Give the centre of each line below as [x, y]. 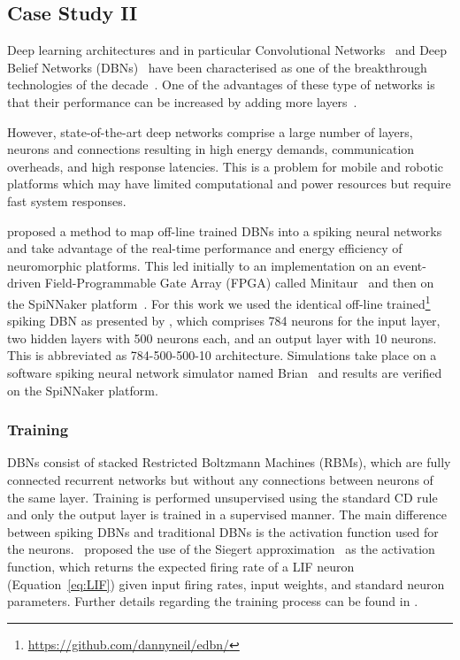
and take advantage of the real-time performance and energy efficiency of [205, 248]
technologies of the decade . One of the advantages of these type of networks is [221, 84]
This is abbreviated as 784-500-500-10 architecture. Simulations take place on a [222, 355]
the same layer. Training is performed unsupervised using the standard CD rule [222, 497]
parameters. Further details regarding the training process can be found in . [213, 601]
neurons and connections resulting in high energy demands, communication [211, 149]
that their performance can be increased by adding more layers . [182, 101]
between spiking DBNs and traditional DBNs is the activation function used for [223, 531]
